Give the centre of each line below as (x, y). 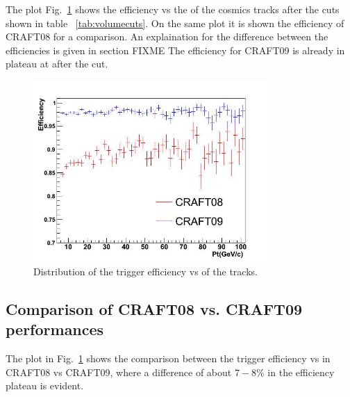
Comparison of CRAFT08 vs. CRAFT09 (154, 308)
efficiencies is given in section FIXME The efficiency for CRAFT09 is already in (175, 50)
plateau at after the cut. (57, 64)
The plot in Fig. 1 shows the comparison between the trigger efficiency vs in (168, 358)
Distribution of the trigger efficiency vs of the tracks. (145, 271)
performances (55, 329)
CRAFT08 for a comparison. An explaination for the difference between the (167, 37)
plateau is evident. (45, 386)
